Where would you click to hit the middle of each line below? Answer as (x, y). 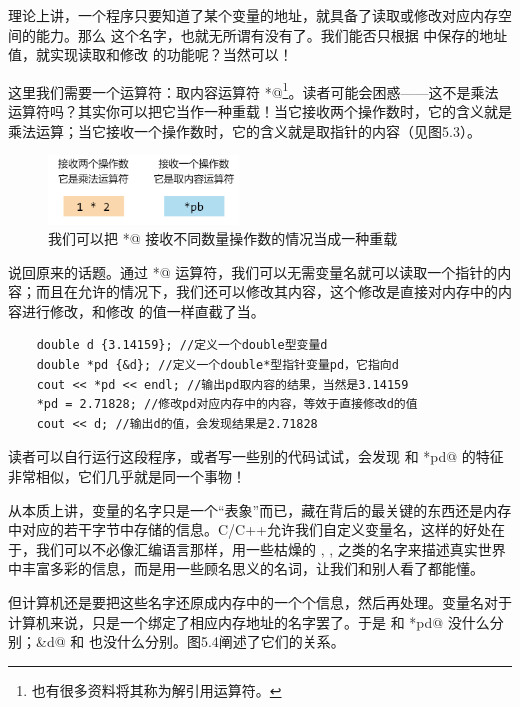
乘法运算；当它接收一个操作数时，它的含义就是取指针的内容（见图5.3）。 (244, 130)
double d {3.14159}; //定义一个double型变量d (182, 345)
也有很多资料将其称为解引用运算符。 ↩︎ (156, 689)
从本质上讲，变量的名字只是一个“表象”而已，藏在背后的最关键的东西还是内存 (260, 509)
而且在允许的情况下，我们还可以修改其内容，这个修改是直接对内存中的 (266, 291)
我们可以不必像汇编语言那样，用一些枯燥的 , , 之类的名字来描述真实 (256, 548)
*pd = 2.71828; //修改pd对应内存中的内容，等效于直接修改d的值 (227, 404)
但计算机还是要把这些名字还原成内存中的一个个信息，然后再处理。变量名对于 (260, 602)
